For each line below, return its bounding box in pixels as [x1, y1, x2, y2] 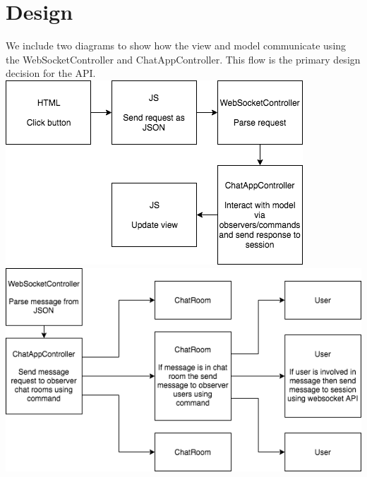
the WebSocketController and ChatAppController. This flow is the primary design [6, 52, 361, 66]
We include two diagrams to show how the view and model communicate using [6, 38, 347, 53]
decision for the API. [6, 66, 96, 80]
